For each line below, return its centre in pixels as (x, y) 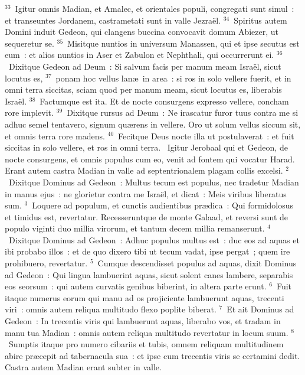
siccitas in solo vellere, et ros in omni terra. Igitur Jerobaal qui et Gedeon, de (146, 147)
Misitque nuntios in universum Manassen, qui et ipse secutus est (183, 43)
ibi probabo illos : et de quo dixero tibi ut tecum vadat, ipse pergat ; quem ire (147, 251)
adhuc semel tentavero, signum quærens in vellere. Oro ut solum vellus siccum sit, (153, 124)
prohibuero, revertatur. (46, 263)
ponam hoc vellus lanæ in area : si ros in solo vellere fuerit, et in (173, 78)
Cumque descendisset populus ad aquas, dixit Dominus (197, 263)
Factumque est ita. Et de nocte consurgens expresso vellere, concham (164, 101)
